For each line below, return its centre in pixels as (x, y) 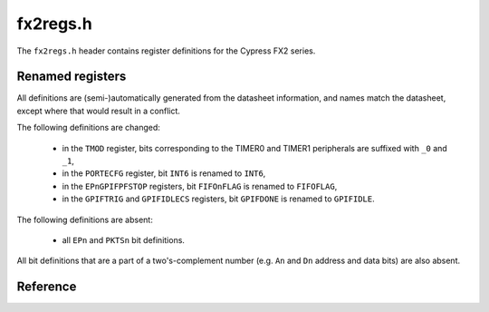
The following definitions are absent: (85, 219)
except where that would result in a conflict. (99, 111)
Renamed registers (72, 77)
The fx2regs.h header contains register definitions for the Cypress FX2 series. (166, 51)
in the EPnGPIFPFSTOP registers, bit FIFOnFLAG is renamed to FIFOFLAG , (200, 186)
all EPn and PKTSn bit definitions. (124, 239)
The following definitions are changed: (88, 128)
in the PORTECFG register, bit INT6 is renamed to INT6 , (164, 173)
